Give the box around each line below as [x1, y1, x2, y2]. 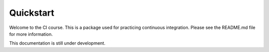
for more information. [9, 31, 53, 37]
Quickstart [9, 7, 55, 18]
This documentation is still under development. [9, 40, 106, 46]
